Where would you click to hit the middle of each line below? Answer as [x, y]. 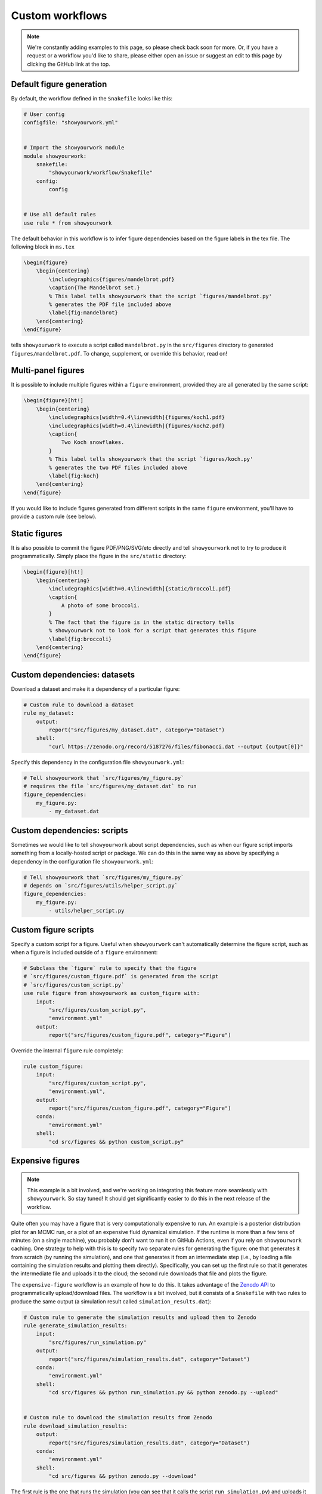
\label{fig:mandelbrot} [83, 313]
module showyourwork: [55, 156]
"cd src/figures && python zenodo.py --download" [123, 1476]
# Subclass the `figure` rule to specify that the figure [110, 968]
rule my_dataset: [49, 713]
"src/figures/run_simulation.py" [97, 1342]
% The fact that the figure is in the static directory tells [142, 622]
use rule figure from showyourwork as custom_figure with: [112, 993]
